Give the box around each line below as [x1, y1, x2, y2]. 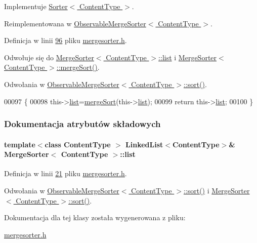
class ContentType [45, 139, 111, 149]
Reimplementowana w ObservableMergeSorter [4, 18, 146, 28]
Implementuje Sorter [4, 1, 68, 11]
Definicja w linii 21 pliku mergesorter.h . [4, 168, 127, 179]
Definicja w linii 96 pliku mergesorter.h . [4, 35, 127, 46]
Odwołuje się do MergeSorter [4, 52, 94, 62]
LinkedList [125, 139, 163, 149]
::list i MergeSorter [158, 52, 217, 62]
